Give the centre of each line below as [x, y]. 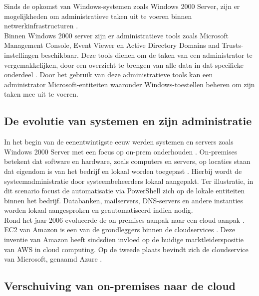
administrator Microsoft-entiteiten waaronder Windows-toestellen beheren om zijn [129, 84]
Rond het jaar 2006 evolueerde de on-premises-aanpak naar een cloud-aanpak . [124, 220]
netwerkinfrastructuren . [41, 26]
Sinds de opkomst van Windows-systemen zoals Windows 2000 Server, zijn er [122, 6]
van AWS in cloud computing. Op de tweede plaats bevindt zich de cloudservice [126, 249]
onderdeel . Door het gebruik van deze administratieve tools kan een [109, 74]
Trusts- [233, 45]
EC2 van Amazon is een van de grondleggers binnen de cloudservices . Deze [120, 229]
